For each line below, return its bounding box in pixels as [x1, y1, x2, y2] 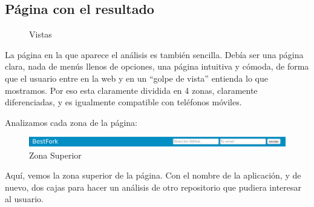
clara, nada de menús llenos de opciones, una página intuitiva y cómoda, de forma [5, 60, 309, 73]
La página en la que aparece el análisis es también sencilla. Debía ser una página [5, 48, 304, 61]
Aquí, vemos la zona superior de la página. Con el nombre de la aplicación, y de [5, 169, 301, 182]
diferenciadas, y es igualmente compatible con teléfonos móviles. [5, 96, 242, 108]
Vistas [29, 28, 52, 41]
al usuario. [5, 192, 44, 205]
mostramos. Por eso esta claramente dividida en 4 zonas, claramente [5, 84, 258, 96]
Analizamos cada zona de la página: [5, 116, 138, 128]
